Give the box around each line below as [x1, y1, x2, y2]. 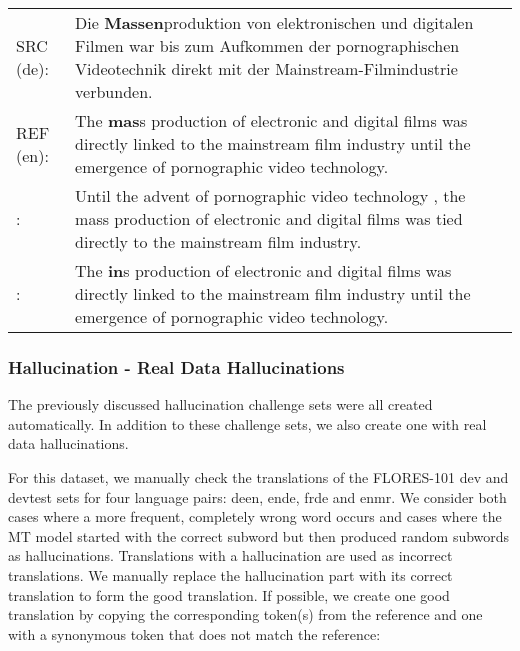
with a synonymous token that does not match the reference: [8, 623, 381, 644]
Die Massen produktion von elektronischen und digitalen [75, 11, 474, 34]
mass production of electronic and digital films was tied [75, 207, 463, 230]
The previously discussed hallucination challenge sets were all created [8, 394, 433, 415]
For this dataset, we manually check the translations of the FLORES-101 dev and [8, 467, 509, 487]
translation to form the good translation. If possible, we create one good [8, 584, 450, 605]
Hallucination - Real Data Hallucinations [8, 354, 345, 379]
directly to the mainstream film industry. [75, 230, 362, 253]
